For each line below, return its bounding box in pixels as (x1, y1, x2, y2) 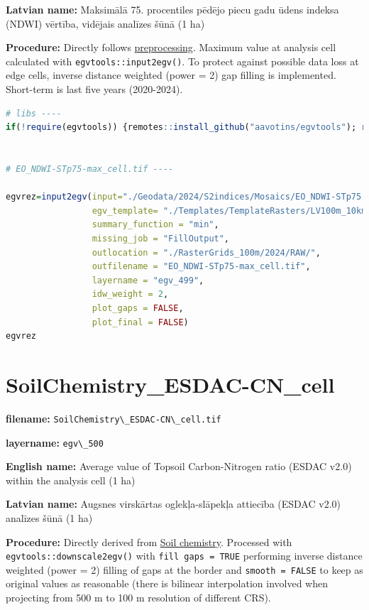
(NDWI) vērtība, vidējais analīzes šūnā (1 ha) (6, 16, 205, 31)
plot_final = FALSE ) (92, 317, 189, 327)
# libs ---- (6, 108, 62, 119)
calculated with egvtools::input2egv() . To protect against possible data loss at (6, 53, 359, 68)
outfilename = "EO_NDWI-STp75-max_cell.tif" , (92, 261, 311, 272)
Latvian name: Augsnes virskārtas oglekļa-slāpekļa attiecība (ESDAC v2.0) (6, 496, 341, 511)
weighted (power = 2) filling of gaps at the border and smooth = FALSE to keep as (6, 562, 363, 577)
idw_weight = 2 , (92, 289, 169, 300)
